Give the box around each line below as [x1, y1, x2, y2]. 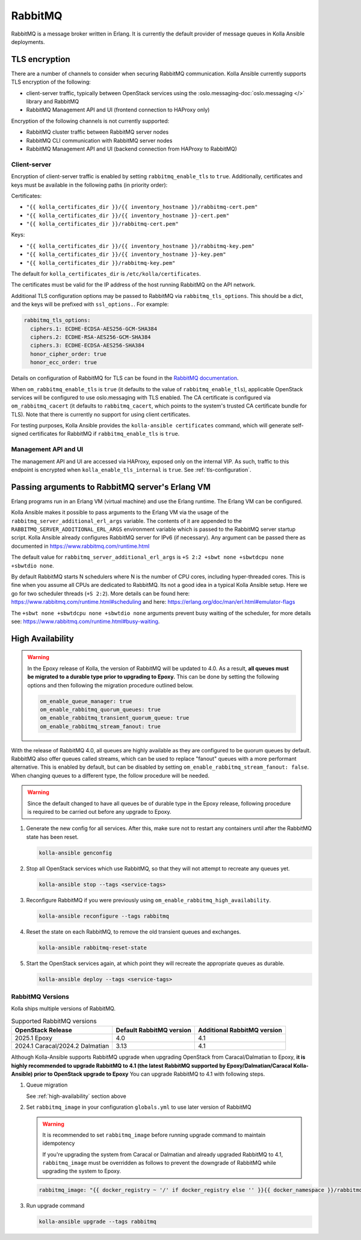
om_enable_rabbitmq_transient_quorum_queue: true [40, 715, 190, 722]
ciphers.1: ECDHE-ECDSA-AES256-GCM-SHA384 [30, 325, 158, 332]
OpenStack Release [14, 1026, 72, 1035]
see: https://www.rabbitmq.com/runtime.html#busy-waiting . [11, 618, 160, 625]
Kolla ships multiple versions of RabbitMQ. [11, 1005, 116, 1012]
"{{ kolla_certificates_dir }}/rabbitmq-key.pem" [26, 259, 176, 266]
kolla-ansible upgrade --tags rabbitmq [39, 1218, 156, 1225]
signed [11, 430, 28, 438]
